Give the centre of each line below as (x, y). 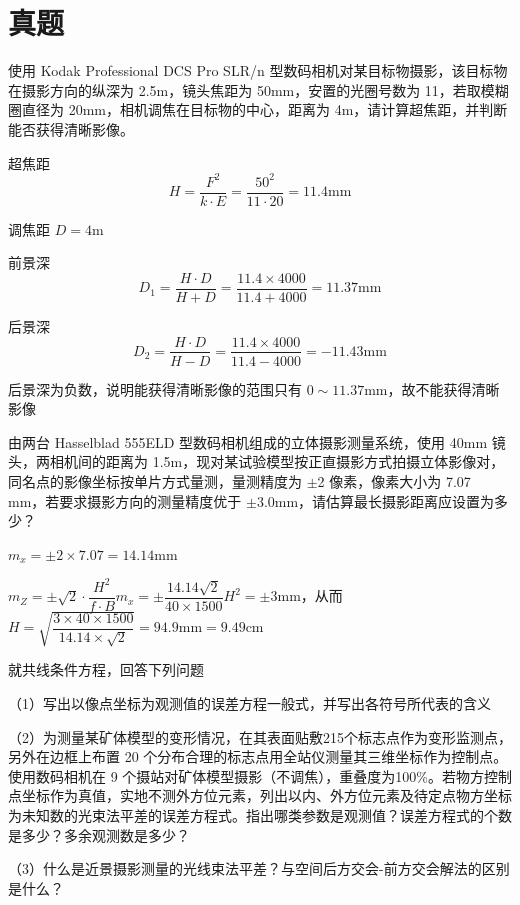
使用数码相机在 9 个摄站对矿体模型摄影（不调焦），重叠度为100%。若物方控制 (260, 775)
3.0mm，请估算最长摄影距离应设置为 (375, 500)
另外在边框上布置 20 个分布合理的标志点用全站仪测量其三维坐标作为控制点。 (258, 756)
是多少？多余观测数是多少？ (99, 834)
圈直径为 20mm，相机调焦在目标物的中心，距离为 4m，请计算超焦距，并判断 (258, 109)
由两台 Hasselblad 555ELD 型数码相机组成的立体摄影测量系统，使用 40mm (248, 441)
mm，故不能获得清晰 (432, 388)
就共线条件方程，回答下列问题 (106, 669)
